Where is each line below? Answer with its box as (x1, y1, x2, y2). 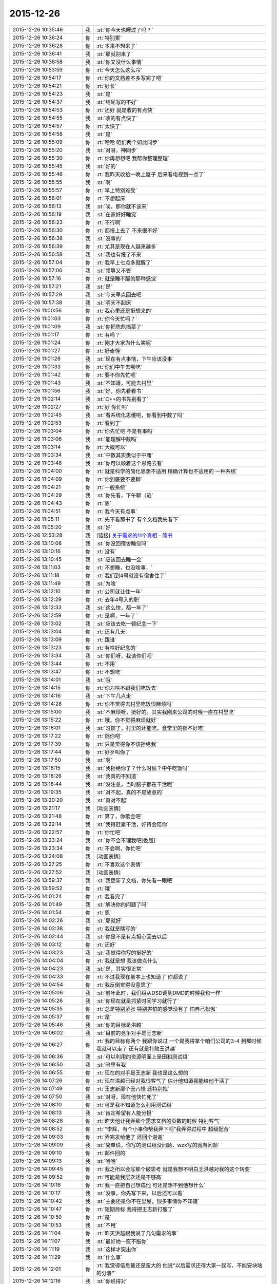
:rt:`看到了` (96, 419, 122, 426)
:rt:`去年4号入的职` (96, 596, 141, 603)
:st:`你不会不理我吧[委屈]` (96, 837, 157, 844)
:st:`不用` (96, 1221, 117, 1229)
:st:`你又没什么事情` (96, 58, 143, 65)
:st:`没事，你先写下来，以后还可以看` (96, 1189, 184, 1197)
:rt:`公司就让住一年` (96, 588, 143, 595)
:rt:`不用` (96, 660, 117, 667)
